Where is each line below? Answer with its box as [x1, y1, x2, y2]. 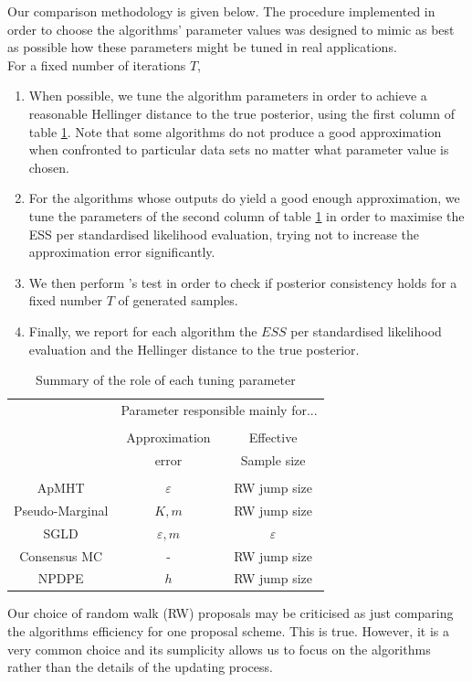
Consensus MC [19, 546, 103, 565]
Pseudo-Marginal [14, 500, 109, 519]
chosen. [28, 157, 69, 176]
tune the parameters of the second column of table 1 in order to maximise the [28, 206, 465, 225]
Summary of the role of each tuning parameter [35, 370, 296, 389]
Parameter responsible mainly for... [121, 400, 318, 419]
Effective [248, 428, 298, 447]
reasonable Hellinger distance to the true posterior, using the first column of [28, 103, 455, 123]
